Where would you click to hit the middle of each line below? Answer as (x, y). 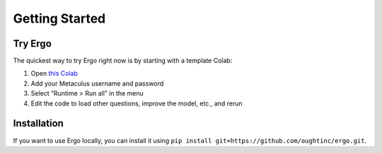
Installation (38, 124)
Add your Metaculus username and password (97, 83)
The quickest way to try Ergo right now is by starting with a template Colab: (123, 61)
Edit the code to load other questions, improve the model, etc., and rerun (137, 103)
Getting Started (59, 18)
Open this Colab (54, 74)
